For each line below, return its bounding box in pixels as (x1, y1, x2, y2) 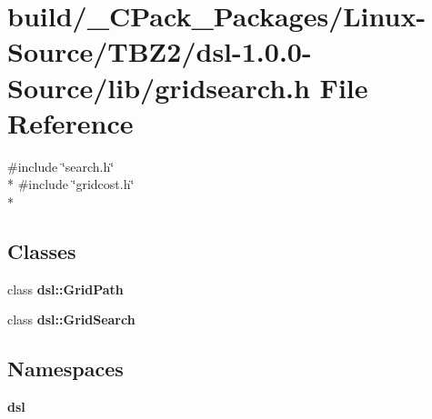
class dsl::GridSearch (7, 310, 136, 329)
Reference (7, 104, 134, 141)
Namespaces (7, 354, 124, 383)
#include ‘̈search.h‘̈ (7, 156, 115, 175)
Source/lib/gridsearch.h (7, 68, 310, 105)
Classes (7, 236, 76, 264)
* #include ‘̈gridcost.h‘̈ (7, 175, 135, 194)
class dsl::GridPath (7, 279, 124, 298)
